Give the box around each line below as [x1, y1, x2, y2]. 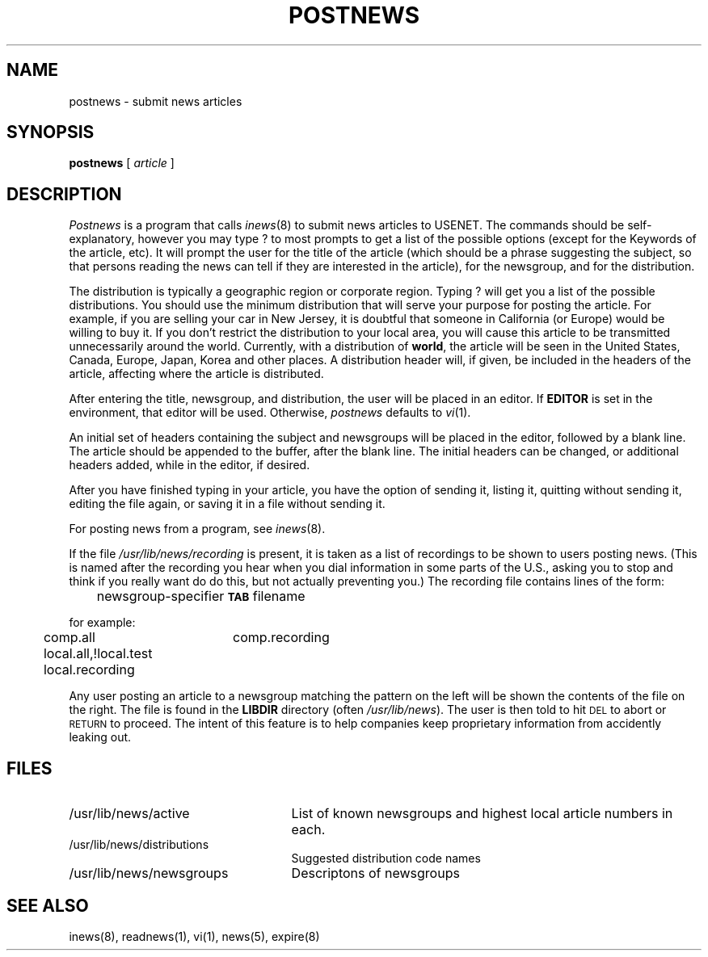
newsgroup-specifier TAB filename [96, 588, 306, 605]
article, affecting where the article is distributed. [69, 367, 324, 381]
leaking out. [69, 730, 132, 745]
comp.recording [233, 629, 330, 646]
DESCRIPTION [6, 183, 122, 204]
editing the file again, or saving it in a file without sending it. [69, 497, 386, 511]
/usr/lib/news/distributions [69, 837, 209, 852]
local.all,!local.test [43, 645, 153, 662]
